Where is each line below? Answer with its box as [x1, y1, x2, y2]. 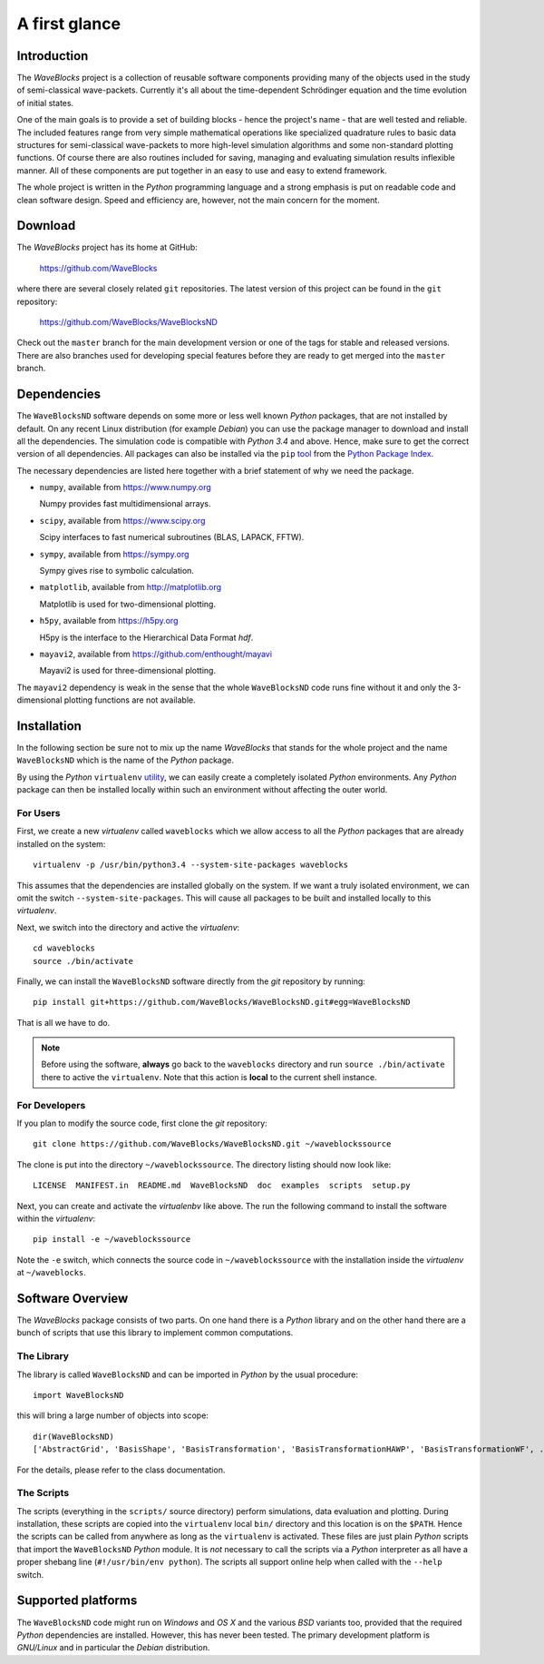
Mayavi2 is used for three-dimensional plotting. [39, 665, 217, 676]
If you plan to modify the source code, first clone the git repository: [16, 1118, 267, 1128]
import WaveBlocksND [33, 1390, 124, 1400]
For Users [16, 807, 61, 819]
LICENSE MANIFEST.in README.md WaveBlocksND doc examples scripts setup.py [33, 1180, 411, 1191]
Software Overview [16, 1290, 129, 1306]
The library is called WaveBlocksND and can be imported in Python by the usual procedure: [16, 1369, 358, 1380]
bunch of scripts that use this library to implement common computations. [16, 1327, 294, 1338]
